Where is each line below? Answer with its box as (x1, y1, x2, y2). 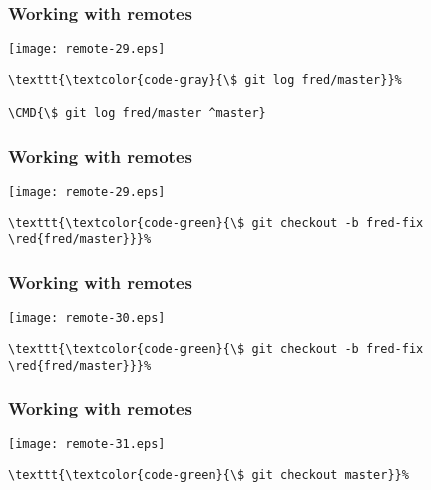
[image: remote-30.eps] (8, 311, 166, 326)
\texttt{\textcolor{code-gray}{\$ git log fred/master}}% (8, 72, 402, 87)
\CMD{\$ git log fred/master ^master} (8, 106, 266, 121)
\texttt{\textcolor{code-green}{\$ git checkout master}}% (8, 468, 409, 483)
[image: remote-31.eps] (8, 437, 166, 452)
